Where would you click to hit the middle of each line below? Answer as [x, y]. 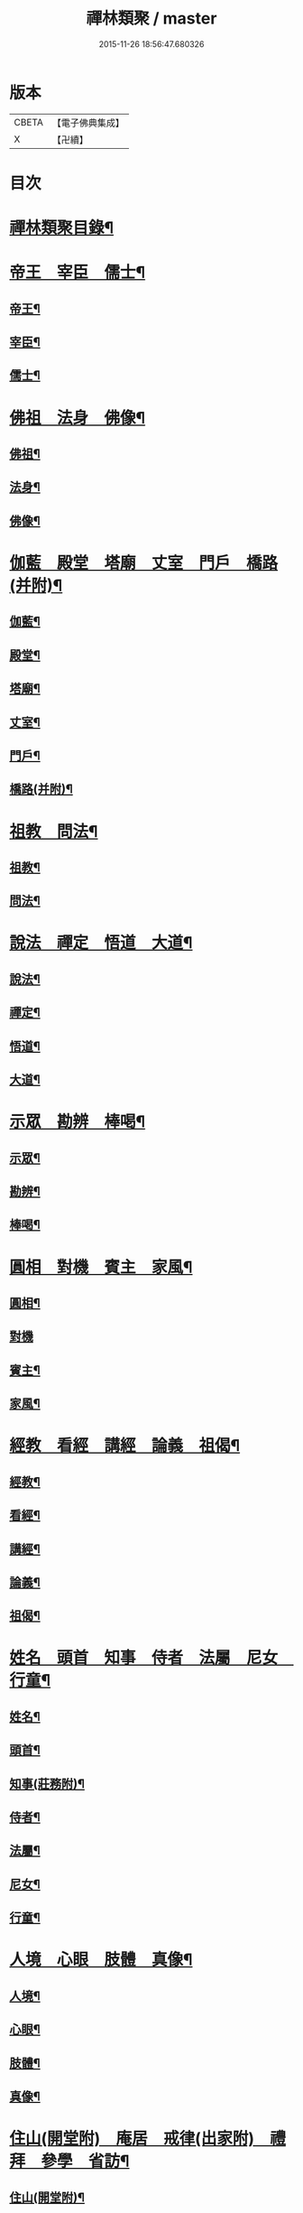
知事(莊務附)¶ [47, 1784]
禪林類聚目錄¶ [62, 228]
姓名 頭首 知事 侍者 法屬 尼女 [144, 1658]
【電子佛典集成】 [88, 123]
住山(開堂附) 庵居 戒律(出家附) [132, 2139]
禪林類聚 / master [151, 19]
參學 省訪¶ [85, 2161]
